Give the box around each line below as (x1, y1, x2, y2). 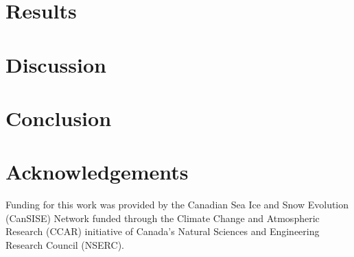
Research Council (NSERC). (5, 238, 124, 252)
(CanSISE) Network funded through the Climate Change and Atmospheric (5, 210, 320, 225)
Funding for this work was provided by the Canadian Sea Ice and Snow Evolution (5, 197, 349, 212)
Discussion (5, 50, 106, 78)
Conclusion (5, 103, 112, 132)
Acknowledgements (5, 158, 189, 186)
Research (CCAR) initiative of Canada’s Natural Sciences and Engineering (5, 224, 320, 238)
